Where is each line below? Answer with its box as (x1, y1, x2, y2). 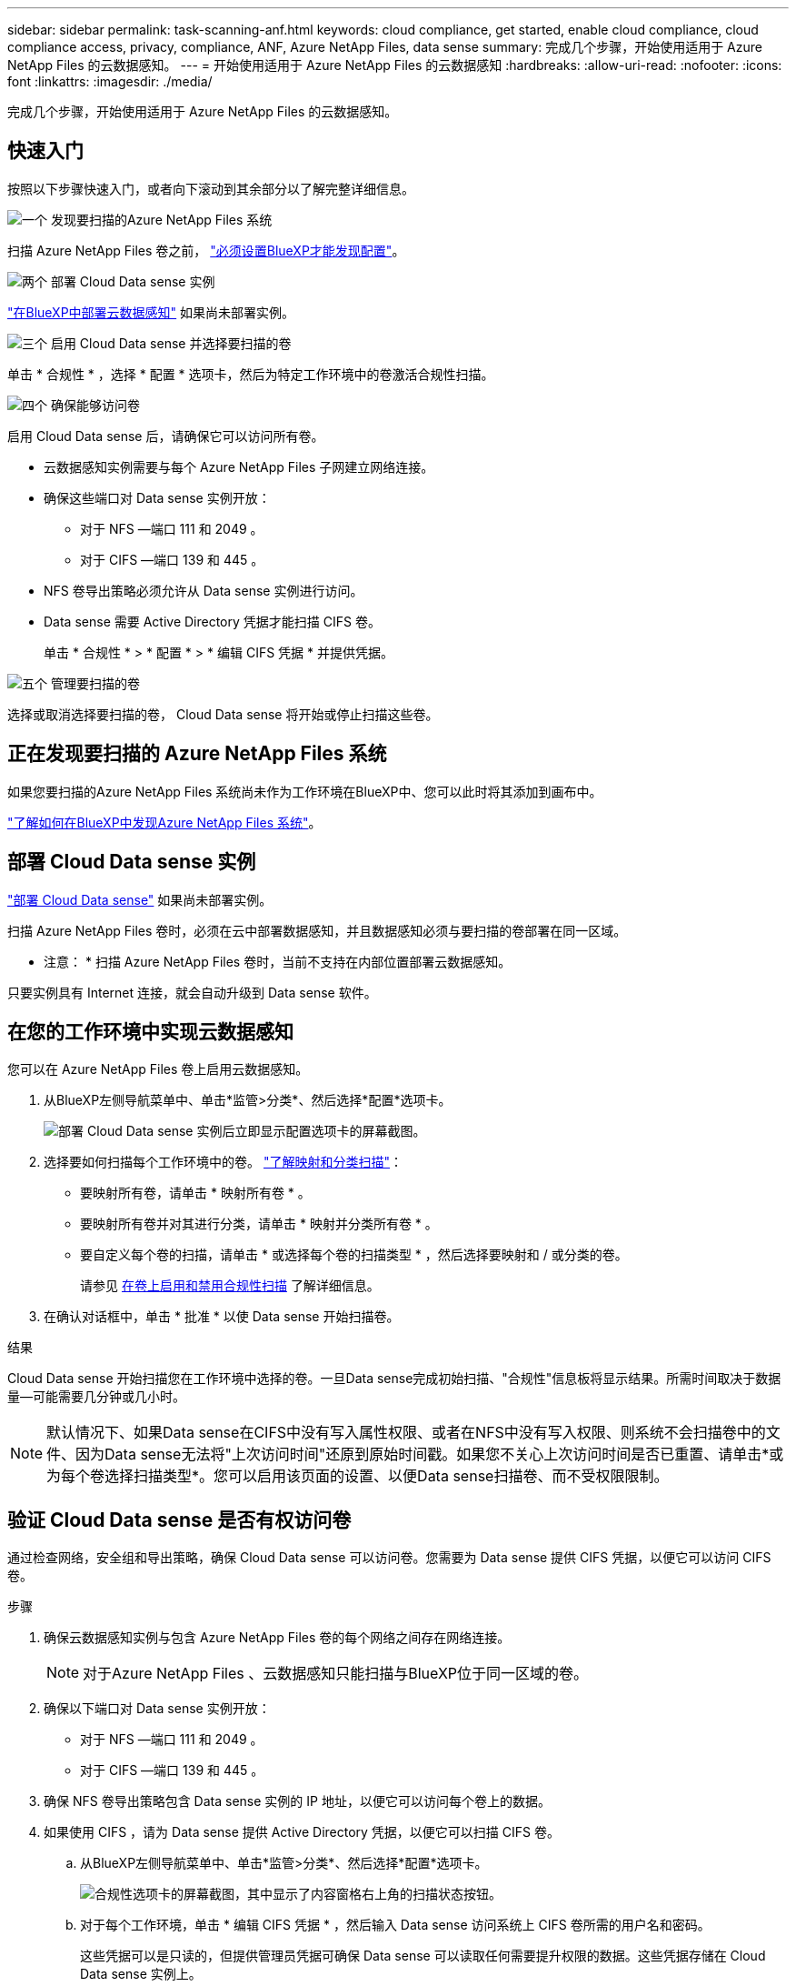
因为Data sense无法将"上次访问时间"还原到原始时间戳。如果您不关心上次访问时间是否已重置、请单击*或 (75, 1445, 784, 1464)
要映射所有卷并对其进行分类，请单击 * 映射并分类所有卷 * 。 (80, 1216, 438, 1232)
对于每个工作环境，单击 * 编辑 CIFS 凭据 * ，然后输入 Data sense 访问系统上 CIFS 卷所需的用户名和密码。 (80, 1917, 711, 1933)
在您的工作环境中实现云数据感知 (7, 1019, 294, 1043)
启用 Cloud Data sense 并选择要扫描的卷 (50, 335, 292, 351)
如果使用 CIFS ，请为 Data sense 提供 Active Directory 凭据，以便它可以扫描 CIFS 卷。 (44, 1824, 560, 1841)
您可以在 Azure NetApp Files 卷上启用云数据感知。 (7, 1061, 309, 1078)
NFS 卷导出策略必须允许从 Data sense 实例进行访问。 (44, 582, 363, 598)
